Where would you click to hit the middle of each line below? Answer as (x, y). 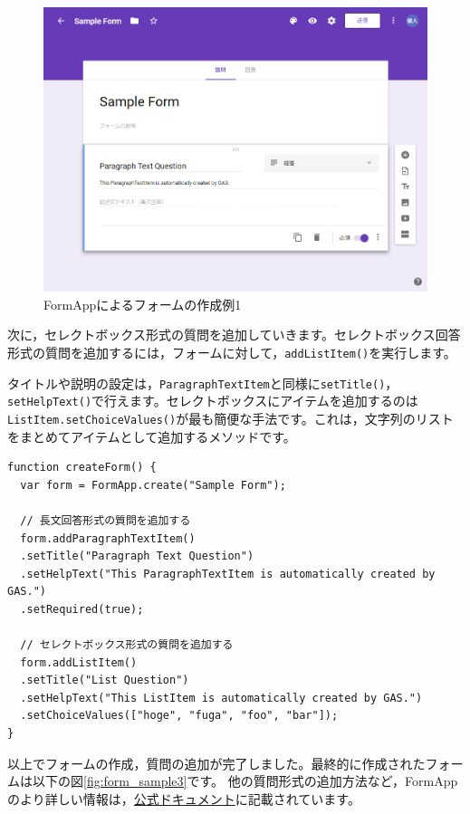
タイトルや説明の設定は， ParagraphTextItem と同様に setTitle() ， (203, 383)
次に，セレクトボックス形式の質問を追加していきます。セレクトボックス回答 (234, 335)
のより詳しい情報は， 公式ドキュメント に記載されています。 (184, 798)
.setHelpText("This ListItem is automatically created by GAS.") (221, 698)
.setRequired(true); (82, 609)
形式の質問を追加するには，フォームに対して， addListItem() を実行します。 (232, 352)
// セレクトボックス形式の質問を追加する (127, 645)
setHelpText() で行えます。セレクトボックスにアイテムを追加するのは (213, 401)
